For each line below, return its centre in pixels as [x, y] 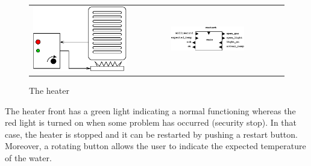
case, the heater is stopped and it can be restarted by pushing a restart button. [151, 134]
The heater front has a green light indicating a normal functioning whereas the [150, 110]
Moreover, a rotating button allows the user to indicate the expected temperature [155, 146]
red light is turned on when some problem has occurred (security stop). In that [151, 122]
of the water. [28, 157]
